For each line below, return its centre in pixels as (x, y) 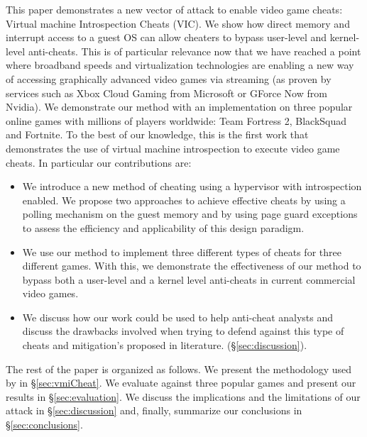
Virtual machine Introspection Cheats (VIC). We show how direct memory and (178, 23)
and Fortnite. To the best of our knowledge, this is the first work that (157, 134)
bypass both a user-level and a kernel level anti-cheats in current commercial (189, 279)
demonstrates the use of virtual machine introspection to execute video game (173, 148)
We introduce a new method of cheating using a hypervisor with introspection (192, 186)
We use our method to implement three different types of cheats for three (182, 251)
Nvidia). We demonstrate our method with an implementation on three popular (179, 107)
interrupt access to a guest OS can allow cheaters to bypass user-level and (166, 37)
